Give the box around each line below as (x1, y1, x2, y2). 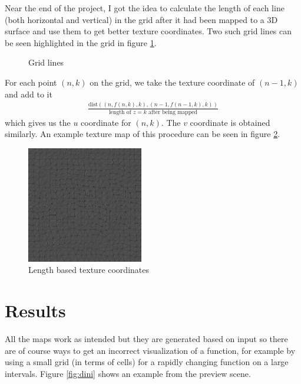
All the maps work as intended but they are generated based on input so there (5, 333, 288, 345)
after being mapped (148, 109, 198, 115)
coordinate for (81, 116, 131, 128)
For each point (5, 76, 57, 88)
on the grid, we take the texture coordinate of (90, 76, 255, 88)
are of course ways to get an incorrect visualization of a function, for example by (5, 344, 296, 356)
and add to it (5, 87, 52, 100)
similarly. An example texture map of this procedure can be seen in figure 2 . (5, 128, 280, 140)
